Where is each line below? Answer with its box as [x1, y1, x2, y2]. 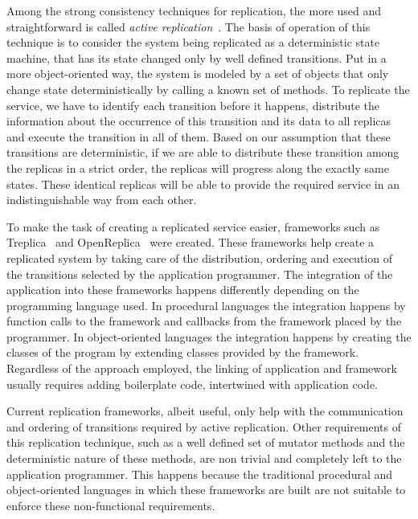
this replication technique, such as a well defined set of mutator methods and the [6, 434, 405, 451]
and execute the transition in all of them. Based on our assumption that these [6, 128, 391, 145]
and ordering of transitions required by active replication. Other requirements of [6, 418, 402, 435]
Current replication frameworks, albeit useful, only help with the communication [6, 403, 404, 419]
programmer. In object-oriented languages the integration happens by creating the [6, 328, 412, 345]
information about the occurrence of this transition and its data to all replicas [6, 112, 391, 129]
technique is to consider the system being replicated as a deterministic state [6, 34, 380, 51]
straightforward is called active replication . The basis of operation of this [6, 18, 371, 35]
